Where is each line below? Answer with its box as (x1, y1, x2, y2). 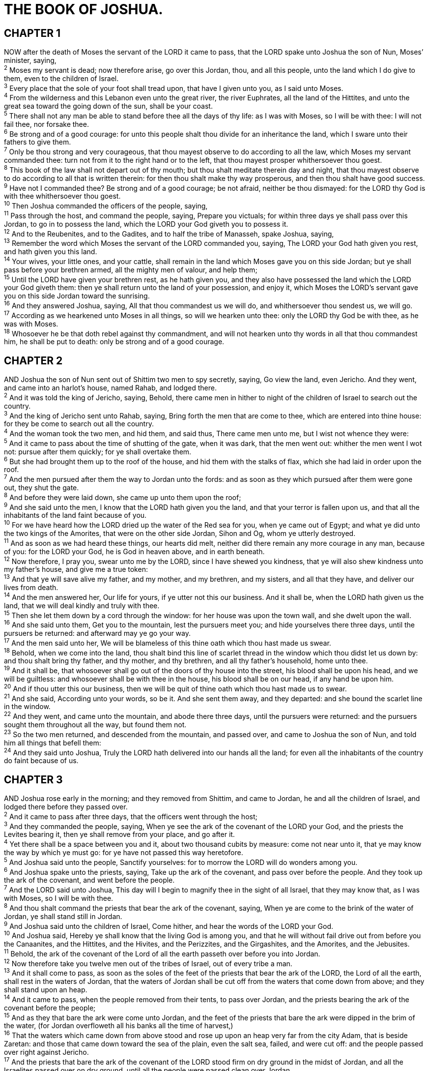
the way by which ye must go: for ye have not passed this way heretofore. (4, 848, 243, 857)
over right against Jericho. (4, 1047, 89, 1056)
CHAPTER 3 (4, 773, 63, 786)
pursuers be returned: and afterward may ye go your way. (4, 629, 191, 638)
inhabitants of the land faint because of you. (4, 511, 147, 520)
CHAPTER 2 (4, 354, 63, 367)
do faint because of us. (4, 756, 79, 765)
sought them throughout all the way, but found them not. (4, 720, 187, 729)
